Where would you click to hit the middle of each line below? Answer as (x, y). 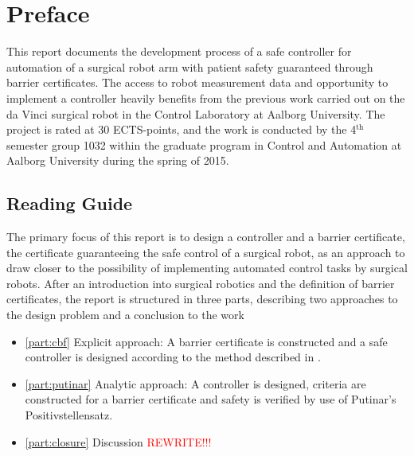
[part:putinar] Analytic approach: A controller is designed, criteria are (195, 383)
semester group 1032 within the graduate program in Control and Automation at (204, 144)
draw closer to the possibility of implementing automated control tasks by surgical (207, 268)
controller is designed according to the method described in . (173, 357)
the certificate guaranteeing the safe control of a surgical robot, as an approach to (206, 252)
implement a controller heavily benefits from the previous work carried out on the (206, 97)
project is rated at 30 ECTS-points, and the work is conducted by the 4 (182, 129)
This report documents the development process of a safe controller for (179, 51)
